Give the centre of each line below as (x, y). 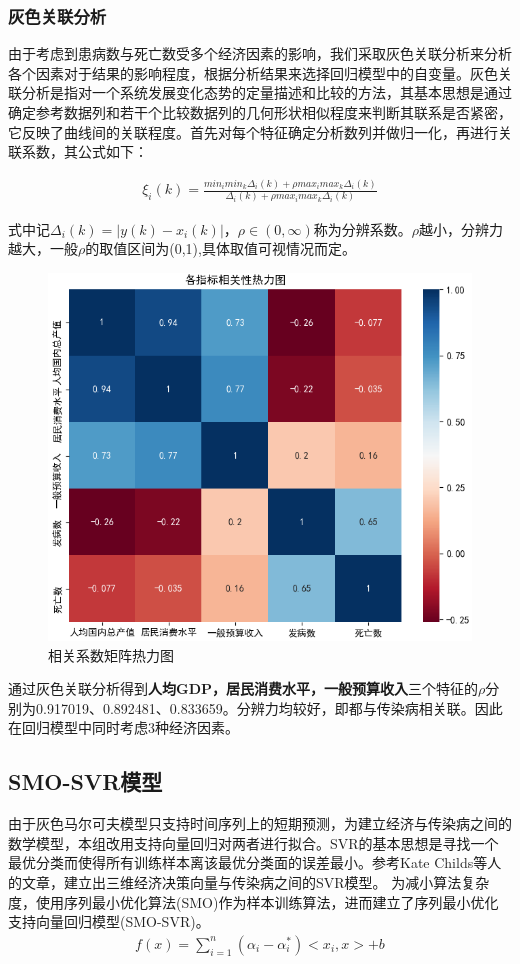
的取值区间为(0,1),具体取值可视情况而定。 (220, 248)
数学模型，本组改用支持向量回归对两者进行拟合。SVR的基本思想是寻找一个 (253, 842)
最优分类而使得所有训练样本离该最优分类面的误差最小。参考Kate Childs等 (248, 862)
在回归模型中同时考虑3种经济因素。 (123, 727)
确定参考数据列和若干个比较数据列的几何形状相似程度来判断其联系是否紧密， (260, 112)
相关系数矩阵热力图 (111, 654)
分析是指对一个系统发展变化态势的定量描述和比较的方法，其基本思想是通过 (266, 92)
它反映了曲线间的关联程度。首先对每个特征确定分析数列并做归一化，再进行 (253, 131)
